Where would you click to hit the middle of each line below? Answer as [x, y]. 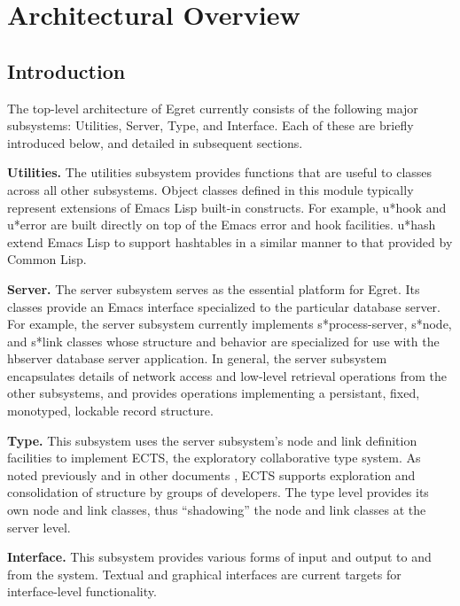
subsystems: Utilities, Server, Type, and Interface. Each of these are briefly [211, 125]
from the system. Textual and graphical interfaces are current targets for [204, 574]
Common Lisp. [47, 259]
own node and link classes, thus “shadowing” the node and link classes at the [217, 510]
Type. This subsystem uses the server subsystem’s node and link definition [212, 440]
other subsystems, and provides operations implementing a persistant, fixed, [214, 393]
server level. [39, 527]
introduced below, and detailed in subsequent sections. [155, 142]
